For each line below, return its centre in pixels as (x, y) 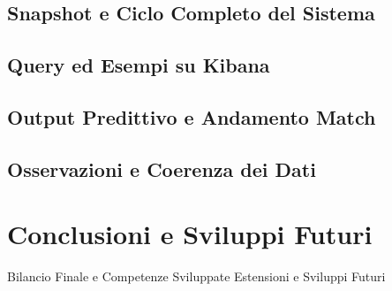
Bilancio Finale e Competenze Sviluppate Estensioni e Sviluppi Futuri (196, 276)
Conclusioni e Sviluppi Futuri (190, 234)
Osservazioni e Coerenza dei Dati (162, 168)
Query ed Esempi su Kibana (139, 65)
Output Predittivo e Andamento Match (192, 116)
